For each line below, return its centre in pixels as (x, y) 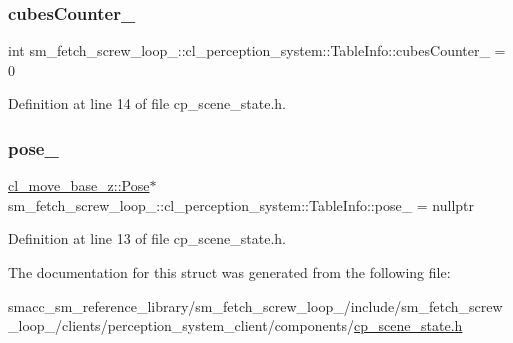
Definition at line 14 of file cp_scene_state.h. (147, 103)
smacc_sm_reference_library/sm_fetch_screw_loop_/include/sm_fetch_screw (255, 305)
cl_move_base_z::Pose (79, 185)
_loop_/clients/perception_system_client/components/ (181, 325)
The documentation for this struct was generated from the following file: (229, 272)
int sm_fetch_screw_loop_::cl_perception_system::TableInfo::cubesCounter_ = (257, 50)
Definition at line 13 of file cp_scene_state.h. (147, 238)
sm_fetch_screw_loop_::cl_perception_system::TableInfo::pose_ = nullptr (241, 204)
